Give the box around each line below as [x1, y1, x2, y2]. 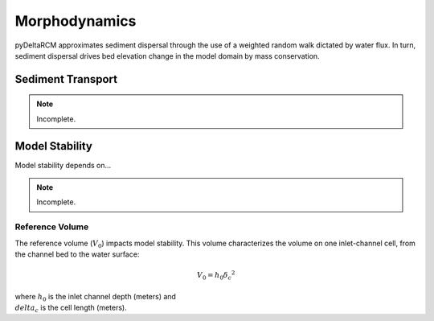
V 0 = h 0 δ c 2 [197, 270, 235, 282]
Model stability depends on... [14, 160, 112, 170]
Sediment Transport [14, 72, 118, 86]
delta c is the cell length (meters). [14, 302, 128, 314]
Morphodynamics [14, 12, 137, 30]
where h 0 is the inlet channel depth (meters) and [14, 291, 177, 303]
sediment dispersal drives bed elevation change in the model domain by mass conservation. [14, 51, 321, 60]
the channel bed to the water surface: [14, 249, 140, 259]
